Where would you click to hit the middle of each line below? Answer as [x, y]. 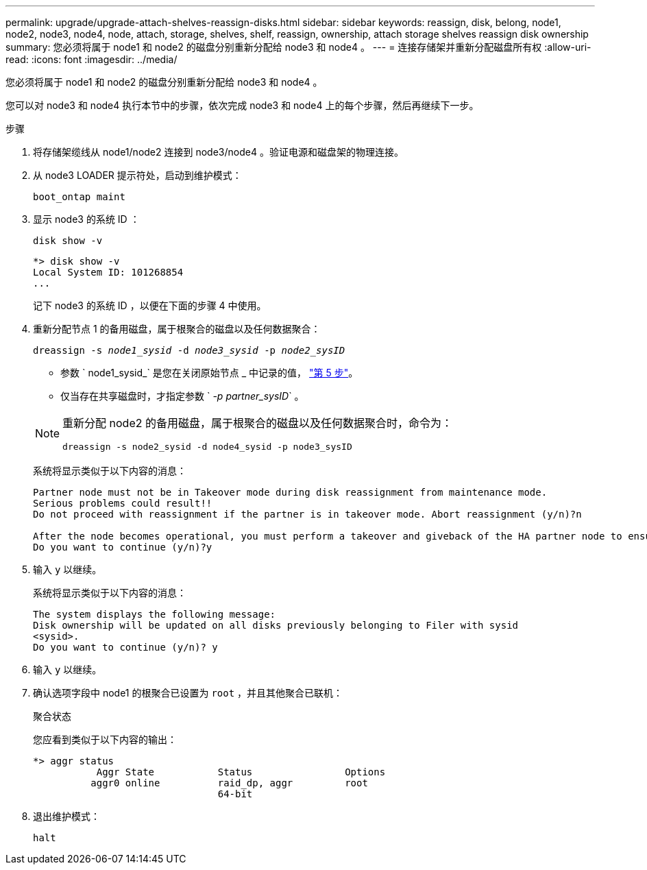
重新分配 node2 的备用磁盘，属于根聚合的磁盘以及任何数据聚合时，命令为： [257, 423]
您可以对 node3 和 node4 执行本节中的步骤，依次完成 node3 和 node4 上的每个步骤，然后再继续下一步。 [242, 105]
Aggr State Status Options [241, 772]
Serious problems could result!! [123, 503]
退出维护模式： [66, 816]
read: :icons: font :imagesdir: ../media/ [91, 59]
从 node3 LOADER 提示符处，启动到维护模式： [137, 175]
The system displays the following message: [155, 614]
